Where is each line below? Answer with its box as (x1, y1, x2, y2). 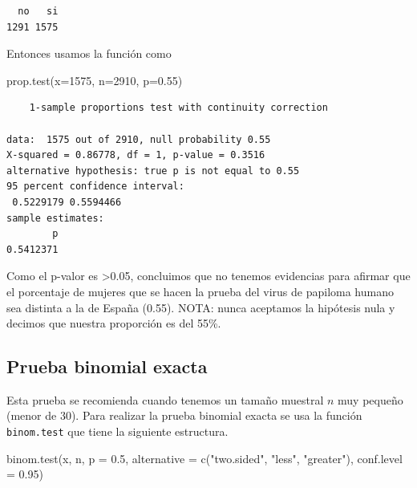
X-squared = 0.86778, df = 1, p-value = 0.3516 (6, 149, 265, 161)
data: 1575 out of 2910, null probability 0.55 (6, 133, 271, 145)
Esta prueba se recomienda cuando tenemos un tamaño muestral (6, 391, 324, 408)
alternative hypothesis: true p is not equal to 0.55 (6, 165, 300, 177)
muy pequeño (338, 391, 403, 408)
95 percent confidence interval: (6, 181, 184, 193)
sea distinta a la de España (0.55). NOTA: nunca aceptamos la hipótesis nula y (6, 299, 395, 315)
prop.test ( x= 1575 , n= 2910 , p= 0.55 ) (6, 71, 183, 88)
